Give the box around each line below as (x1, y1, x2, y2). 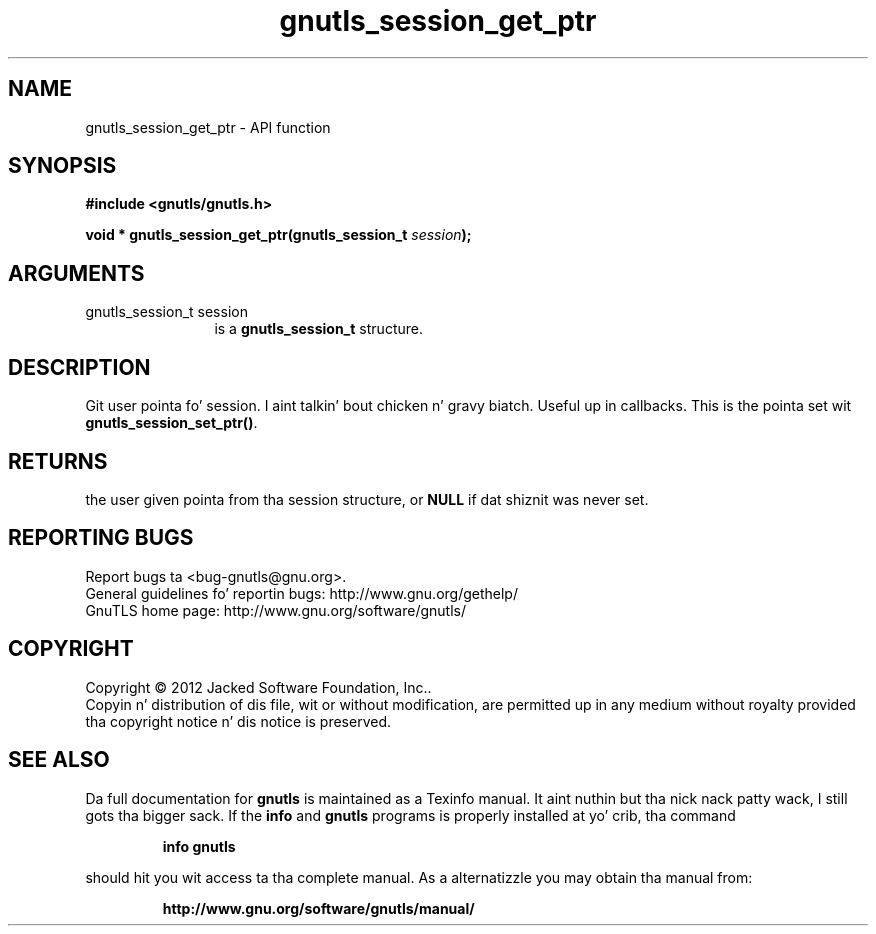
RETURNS (8, 448, 108, 474)
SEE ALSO (8, 747, 110, 773)
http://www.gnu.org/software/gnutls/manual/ (162, 899, 475, 917)
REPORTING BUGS (8, 525, 194, 551)
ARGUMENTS (8, 260, 145, 286)
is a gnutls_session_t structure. (214, 320, 423, 338)
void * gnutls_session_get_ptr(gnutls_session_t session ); (85, 226, 472, 244)
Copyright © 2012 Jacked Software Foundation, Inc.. (85, 678, 432, 696)
